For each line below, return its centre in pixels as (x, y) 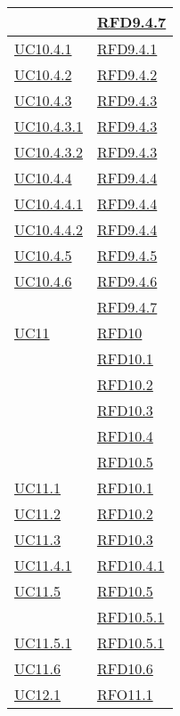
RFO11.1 (125, 694)
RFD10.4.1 (131, 565)
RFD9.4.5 (127, 255)
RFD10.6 (125, 668)
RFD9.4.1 (127, 49)
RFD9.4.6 (127, 281)
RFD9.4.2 (127, 74)
